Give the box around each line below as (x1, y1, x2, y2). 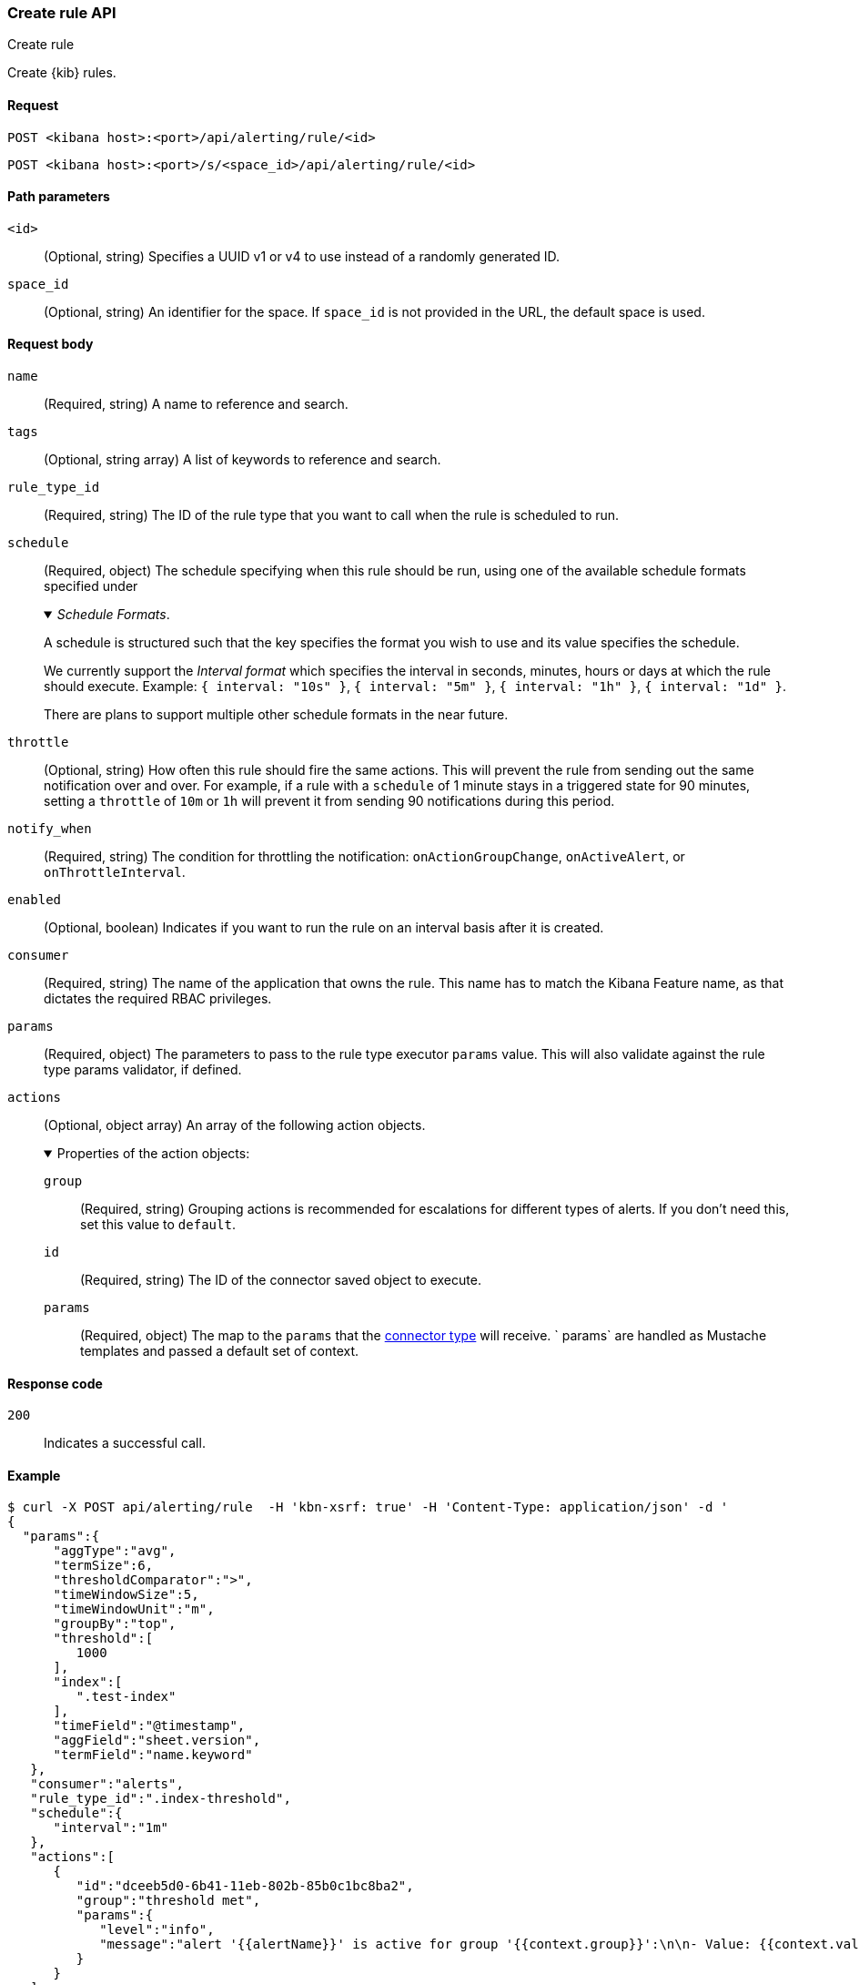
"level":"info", (99, 1922, 215, 1938)
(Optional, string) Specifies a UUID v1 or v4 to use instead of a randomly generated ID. (44, 248, 561, 264)
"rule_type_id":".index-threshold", (30, 1791, 291, 1807)
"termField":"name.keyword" (53, 1747, 253, 1763)
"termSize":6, (53, 1558, 154, 1573)
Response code (7, 1375, 103, 1391)
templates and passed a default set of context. (80, 1343, 359, 1359)
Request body (7, 336, 94, 352)
